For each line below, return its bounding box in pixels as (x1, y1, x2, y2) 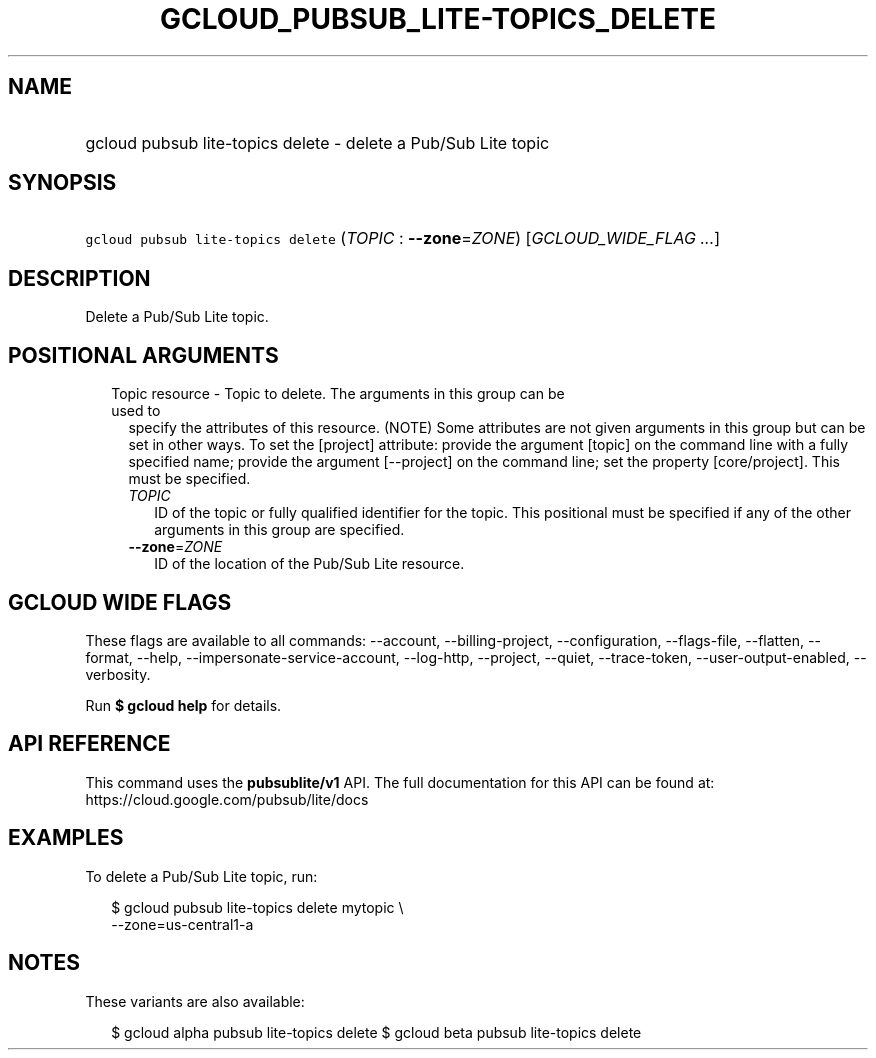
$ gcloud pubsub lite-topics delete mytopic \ (111, 898, 404, 916)
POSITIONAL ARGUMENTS (8, 342, 279, 368)
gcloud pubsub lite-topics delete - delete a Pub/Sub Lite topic (85, 132, 550, 153)
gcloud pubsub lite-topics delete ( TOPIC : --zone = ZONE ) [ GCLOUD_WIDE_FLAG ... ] (85, 228, 721, 249)
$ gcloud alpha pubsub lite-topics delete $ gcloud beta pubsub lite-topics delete (111, 1023, 642, 1041)
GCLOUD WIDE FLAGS (8, 589, 232, 615)
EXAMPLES (8, 825, 124, 851)
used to (111, 402, 161, 420)
